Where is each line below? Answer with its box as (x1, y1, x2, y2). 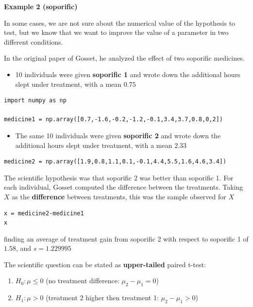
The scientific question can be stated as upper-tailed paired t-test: (4, 259, 206, 269)
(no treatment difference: (46, 275, 119, 286)
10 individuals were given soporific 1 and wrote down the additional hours (15, 69, 240, 79)
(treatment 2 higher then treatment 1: (46, 292, 159, 303)
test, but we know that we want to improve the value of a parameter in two (4, 27, 229, 37)
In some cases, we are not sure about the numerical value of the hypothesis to (4, 17, 236, 28)
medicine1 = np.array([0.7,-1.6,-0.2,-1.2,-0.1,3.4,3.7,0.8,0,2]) (4, 116, 223, 123)
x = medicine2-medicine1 (4, 210, 84, 217)
